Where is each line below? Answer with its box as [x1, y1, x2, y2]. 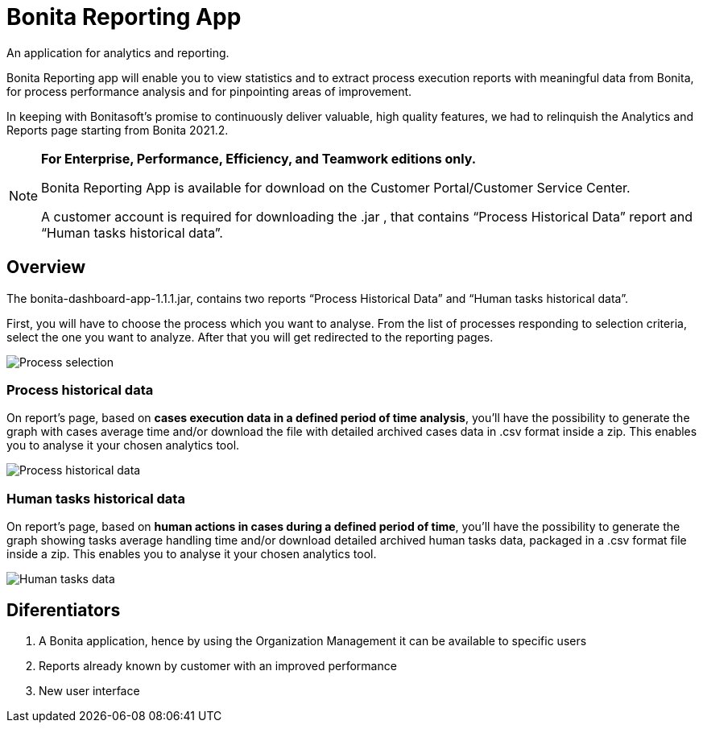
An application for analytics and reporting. [6, 45, 230, 60]
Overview [6, 257, 86, 278]
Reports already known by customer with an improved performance [39, 658, 397, 673]
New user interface [39, 683, 140, 698]
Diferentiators [6, 599, 121, 620]
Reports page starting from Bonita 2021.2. [6, 122, 229, 137]
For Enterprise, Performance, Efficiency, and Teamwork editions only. [41, 150, 477, 167]
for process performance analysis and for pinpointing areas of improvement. [6, 84, 412, 98]
